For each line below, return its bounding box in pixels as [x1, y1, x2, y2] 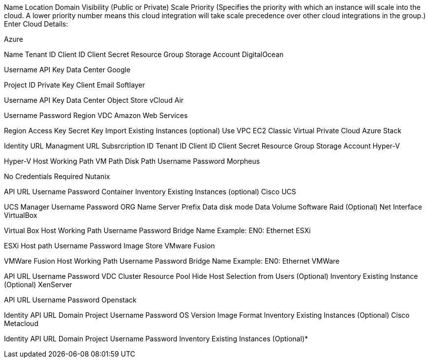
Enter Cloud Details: [4, 20, 68, 28]
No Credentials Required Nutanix [4, 172, 110, 181]
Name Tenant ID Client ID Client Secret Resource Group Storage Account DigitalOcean [4, 50, 284, 59]
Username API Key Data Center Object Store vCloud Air [4, 96, 184, 104]
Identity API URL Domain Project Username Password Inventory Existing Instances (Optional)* [4, 334, 308, 343]
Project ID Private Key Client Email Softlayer [4, 81, 145, 89]
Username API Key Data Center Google [4, 65, 131, 74]
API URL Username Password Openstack [4, 296, 137, 304]
